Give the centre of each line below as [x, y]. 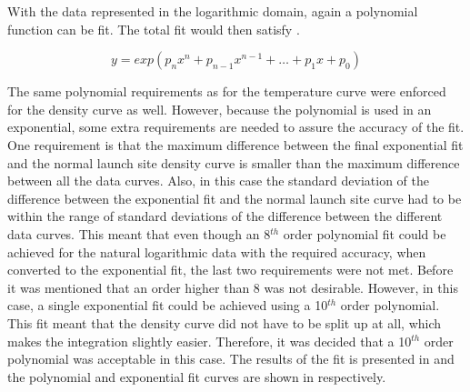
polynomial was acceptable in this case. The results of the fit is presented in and [231, 359]
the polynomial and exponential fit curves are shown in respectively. [197, 376]
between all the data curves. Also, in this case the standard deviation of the [219, 181]
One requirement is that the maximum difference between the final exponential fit [235, 144]
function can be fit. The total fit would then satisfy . [154, 29]
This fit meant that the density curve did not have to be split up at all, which [225, 322]
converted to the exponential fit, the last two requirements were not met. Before [230, 270]
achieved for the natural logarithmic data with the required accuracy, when [217, 251]
